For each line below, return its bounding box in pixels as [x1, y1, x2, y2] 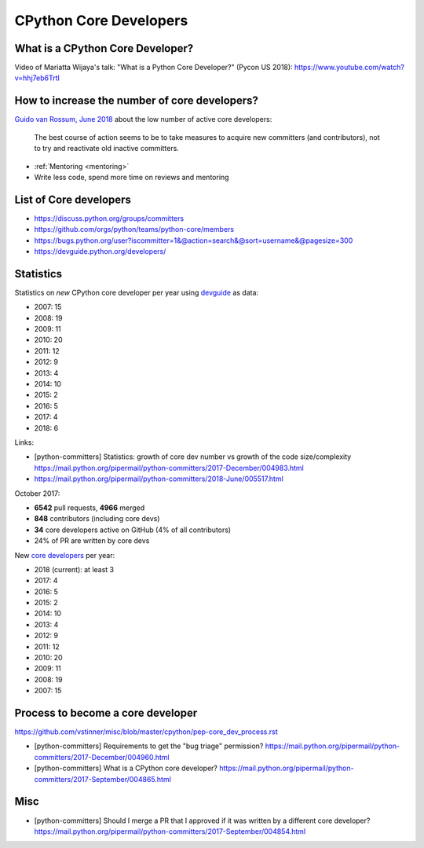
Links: [14, 437, 35, 447]
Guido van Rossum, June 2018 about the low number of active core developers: [14, 115, 272, 124]
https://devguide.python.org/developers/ [34, 247, 166, 255]
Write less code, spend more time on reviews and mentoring [34, 172, 229, 182]
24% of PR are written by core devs [34, 536, 150, 545]
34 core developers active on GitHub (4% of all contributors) [34, 525, 232, 534]
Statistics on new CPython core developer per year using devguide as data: [14, 288, 259, 297]
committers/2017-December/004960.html [34, 752, 170, 762]
